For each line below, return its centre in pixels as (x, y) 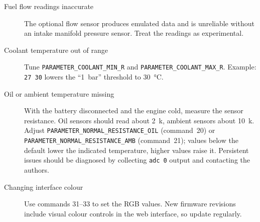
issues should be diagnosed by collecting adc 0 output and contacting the (137, 160)
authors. (37, 170)
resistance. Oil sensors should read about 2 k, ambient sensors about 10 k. (139, 120)
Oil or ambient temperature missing (59, 93)
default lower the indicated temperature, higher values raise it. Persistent (137, 150)
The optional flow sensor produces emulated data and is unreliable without (139, 23)
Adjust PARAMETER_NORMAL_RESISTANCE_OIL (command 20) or (120, 130)
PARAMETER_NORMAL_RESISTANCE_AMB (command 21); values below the (131, 140)
